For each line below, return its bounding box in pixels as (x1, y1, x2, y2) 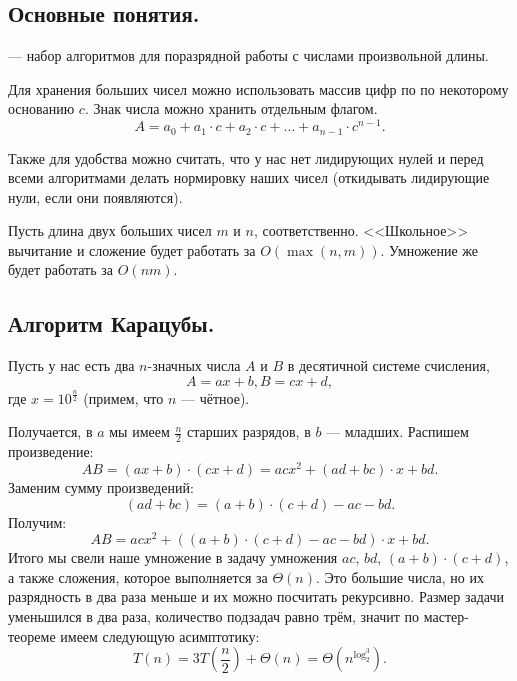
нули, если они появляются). (8, 186, 183, 207)
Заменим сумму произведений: (8, 476, 194, 497)
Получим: (8, 511, 67, 532)
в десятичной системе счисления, (287, 355, 490, 376)
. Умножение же (380, 239, 479, 260)
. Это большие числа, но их (316, 566, 484, 587)
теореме (8, 625, 56, 646)
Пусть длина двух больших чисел (8, 220, 212, 241)
